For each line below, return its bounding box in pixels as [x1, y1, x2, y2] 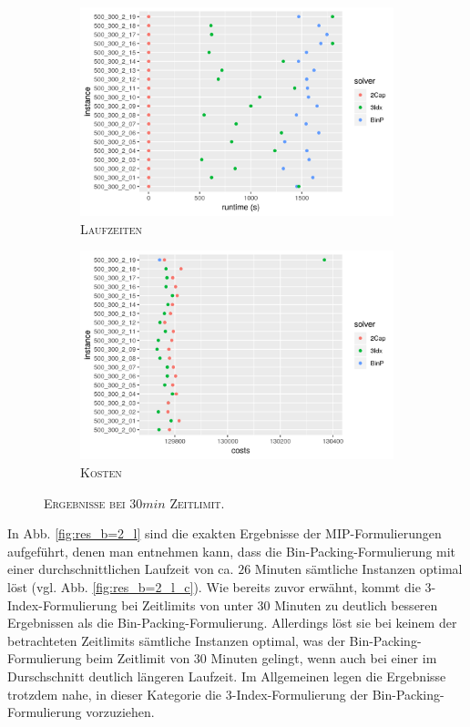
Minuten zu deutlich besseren [274, 595, 438, 614]
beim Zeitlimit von [86, 649, 190, 668]
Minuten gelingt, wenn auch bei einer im [210, 649, 437, 668]
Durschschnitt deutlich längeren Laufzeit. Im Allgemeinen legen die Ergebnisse [7, 666, 446, 685]
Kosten [80, 463, 122, 481]
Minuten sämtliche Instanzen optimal [254, 559, 463, 579]
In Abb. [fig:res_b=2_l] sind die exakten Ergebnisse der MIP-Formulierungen [7, 524, 442, 543]
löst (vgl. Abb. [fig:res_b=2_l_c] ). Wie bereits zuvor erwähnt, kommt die [7, 577, 421, 596]
